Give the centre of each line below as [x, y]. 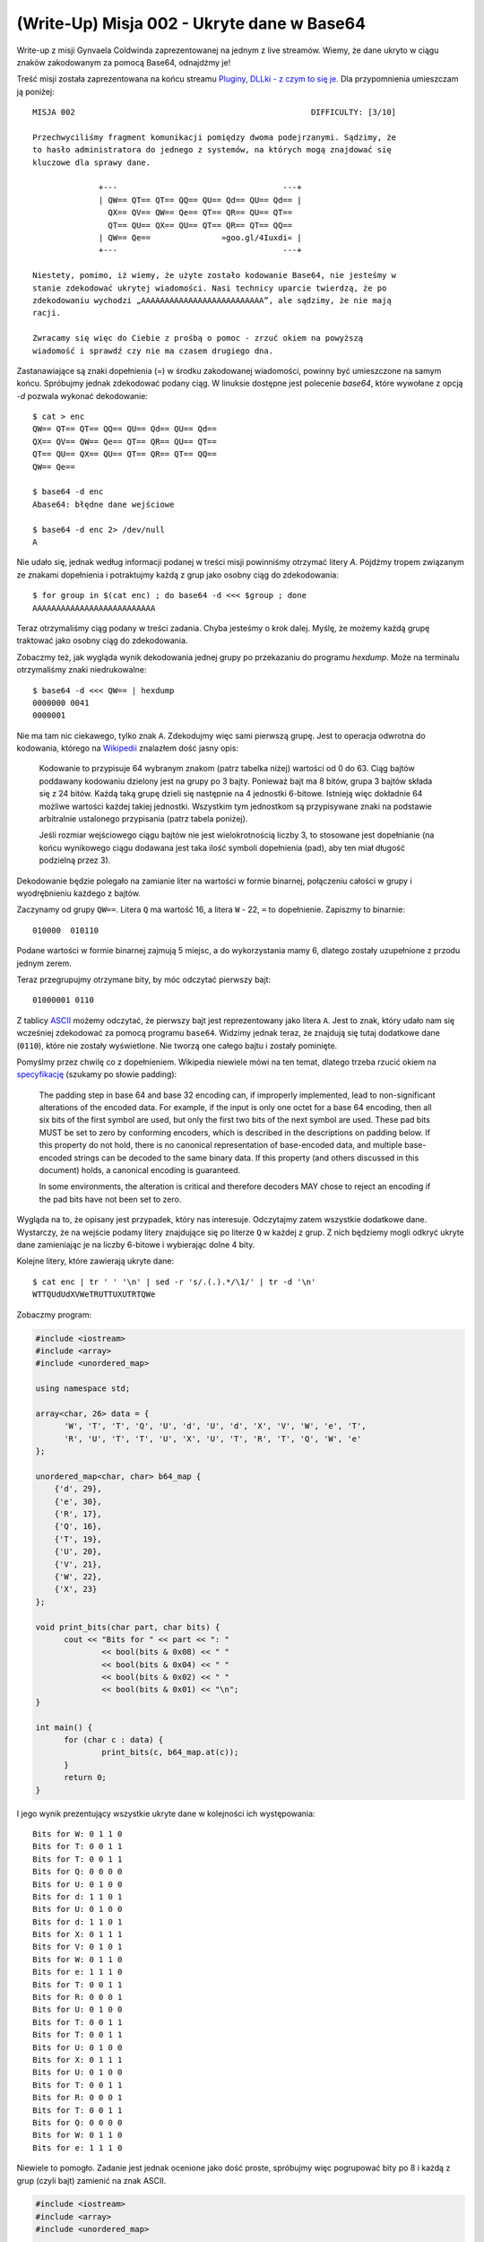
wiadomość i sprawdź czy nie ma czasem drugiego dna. [153, 351]
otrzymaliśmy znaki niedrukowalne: [82, 670]
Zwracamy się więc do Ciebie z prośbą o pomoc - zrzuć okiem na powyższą [198, 338]
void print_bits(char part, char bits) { [128, 1627]
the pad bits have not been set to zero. [110, 1199]
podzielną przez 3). [75, 860]
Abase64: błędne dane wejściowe [104, 504]
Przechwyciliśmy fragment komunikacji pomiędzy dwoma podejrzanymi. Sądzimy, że [215, 137]
